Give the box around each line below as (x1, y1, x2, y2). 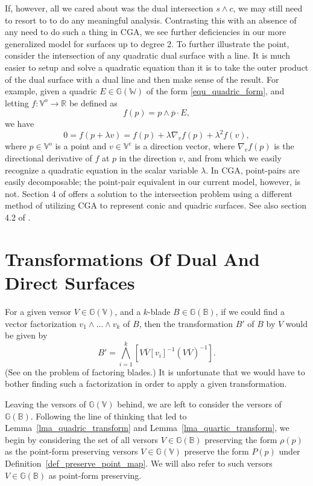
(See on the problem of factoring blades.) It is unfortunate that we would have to (5, 365, 305, 378)
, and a (115, 305, 141, 317)
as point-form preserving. (48, 468, 142, 481)
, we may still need (233, 2, 303, 14)
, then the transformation (139, 317, 233, 329)
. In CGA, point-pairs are (206, 163, 300, 176)
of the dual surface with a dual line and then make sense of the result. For (5, 73, 279, 85)
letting (5, 96, 29, 109)
